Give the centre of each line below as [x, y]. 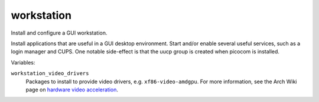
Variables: [23, 62]
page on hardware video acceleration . [72, 89]
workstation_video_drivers [50, 74]
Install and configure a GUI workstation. [59, 33]
